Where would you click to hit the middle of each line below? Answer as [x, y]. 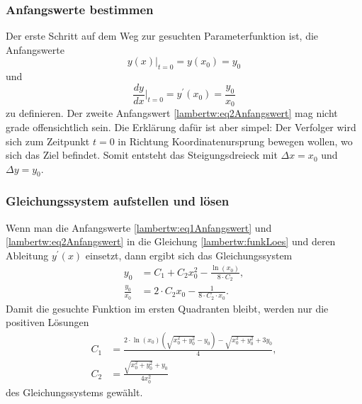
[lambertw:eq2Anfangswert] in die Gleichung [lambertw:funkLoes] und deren [171, 241]
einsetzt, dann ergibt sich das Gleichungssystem [189, 255]
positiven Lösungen [47, 322]
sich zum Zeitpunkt [48, 141]
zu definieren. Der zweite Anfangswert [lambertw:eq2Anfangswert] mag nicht [172, 113]
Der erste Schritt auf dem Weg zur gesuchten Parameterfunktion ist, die [162, 36]
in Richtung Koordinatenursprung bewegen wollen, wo [235, 141]
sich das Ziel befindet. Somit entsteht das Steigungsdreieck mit [142, 155]
